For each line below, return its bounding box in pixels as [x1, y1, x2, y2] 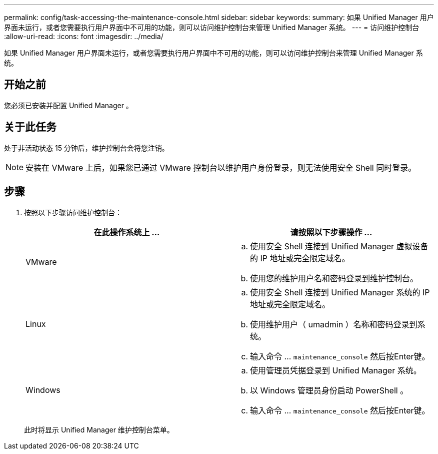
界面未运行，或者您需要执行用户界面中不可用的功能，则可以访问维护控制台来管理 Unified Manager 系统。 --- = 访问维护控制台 [4, 23, 419, 32]
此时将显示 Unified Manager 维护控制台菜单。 [24, 425, 174, 434]
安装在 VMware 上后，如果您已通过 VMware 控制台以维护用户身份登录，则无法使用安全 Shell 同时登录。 [25, 162, 416, 173]
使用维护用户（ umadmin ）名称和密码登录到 [250, 319, 417, 329]
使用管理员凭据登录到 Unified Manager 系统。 [250, 365, 421, 375]
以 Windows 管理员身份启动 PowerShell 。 [250, 385, 408, 395]
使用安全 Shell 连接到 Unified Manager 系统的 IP [250, 287, 430, 297]
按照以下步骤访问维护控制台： [24, 208, 122, 217]
